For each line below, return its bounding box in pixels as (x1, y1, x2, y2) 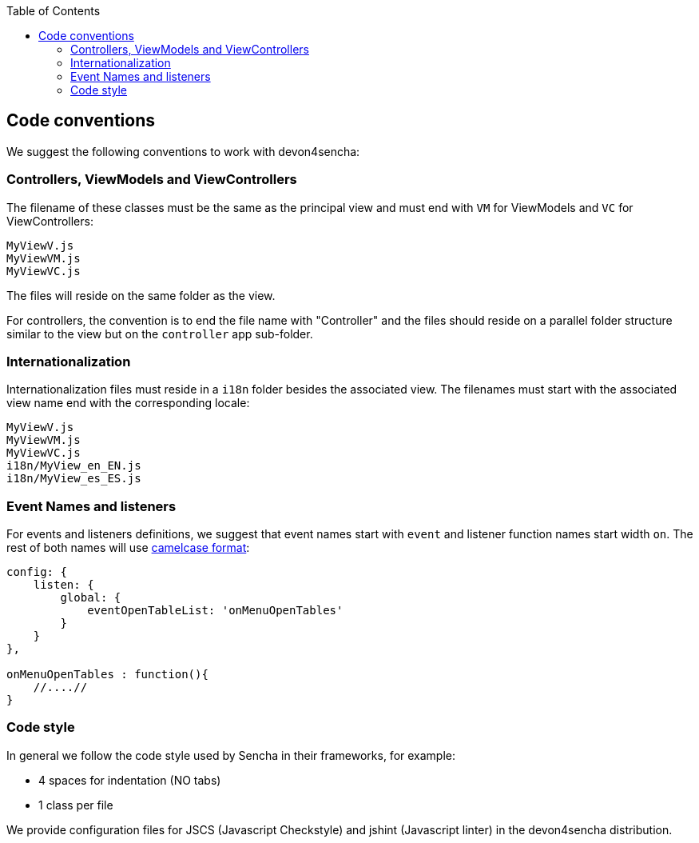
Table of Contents (6, 4, 101, 18)
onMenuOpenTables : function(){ (6, 668, 209, 681)
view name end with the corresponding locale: (6, 396, 250, 410)
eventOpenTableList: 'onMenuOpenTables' (87, 604, 344, 617)
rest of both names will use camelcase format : (6, 541, 250, 555)
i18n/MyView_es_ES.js (6, 472, 141, 485)
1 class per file (38, 797, 113, 812)
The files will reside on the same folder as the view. (6, 288, 276, 302)
